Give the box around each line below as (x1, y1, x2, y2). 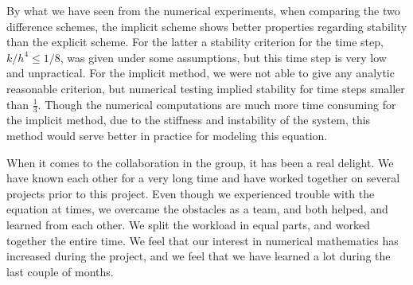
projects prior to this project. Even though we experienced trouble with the (6, 185, 375, 201)
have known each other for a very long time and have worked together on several (6, 170, 400, 186)
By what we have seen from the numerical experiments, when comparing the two (6, 2, 400, 18)
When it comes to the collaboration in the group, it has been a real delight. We (6, 154, 394, 170)
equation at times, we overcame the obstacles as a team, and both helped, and (6, 201, 388, 217)
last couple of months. (6, 263, 114, 279)
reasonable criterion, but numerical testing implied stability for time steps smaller (6, 80, 405, 96)
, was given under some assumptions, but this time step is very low (60, 49, 387, 65)
